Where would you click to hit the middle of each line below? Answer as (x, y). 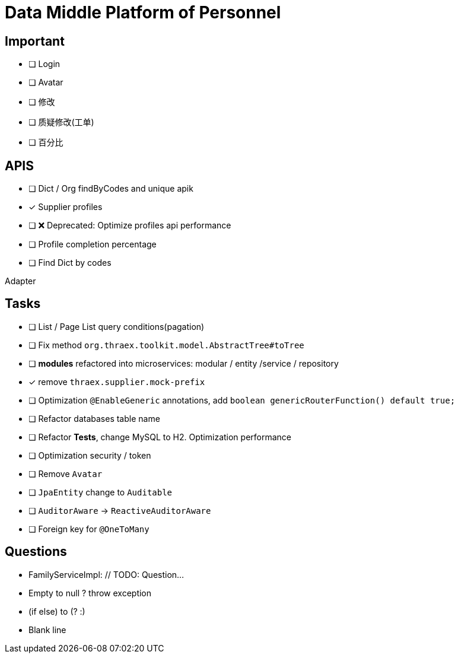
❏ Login (44, 64)
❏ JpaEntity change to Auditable (101, 492)
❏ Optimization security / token (90, 455)
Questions (36, 552)
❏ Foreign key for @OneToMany (89, 529)
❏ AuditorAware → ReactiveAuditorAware (120, 510)
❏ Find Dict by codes (70, 263)
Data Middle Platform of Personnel (143, 12)
